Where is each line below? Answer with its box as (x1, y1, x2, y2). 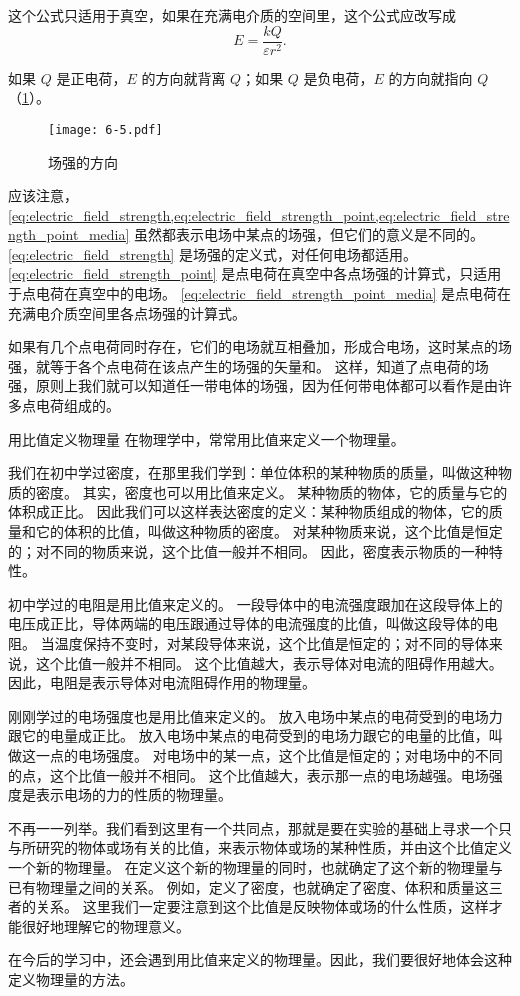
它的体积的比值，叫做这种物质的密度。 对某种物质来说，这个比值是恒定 (35, 521, 503, 541)
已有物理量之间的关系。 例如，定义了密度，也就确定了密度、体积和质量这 (8, 876, 489, 897)
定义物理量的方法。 (8, 968, 134, 989)
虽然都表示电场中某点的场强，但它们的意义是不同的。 (134, 224, 485, 245)
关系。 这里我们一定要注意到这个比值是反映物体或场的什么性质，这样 (35, 896, 489, 917)
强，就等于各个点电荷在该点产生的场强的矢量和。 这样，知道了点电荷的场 (8, 355, 489, 376)
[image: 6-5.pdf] (48, 122, 163, 137)
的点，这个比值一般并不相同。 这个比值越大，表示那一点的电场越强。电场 (8, 764, 489, 785)
